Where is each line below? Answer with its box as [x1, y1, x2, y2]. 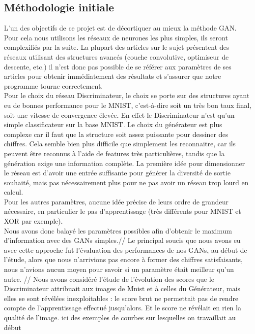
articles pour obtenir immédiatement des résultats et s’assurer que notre [4, 71, 221, 81]
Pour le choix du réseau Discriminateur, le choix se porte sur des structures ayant [4, 90, 250, 100]
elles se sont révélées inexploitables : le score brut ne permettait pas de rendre [4, 293, 239, 303]
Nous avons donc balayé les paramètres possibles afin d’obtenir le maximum [4, 225, 232, 235]
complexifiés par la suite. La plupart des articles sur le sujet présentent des [4, 42, 229, 52]
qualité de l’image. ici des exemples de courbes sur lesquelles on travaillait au [4, 312, 236, 323]
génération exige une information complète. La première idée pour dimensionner [4, 158, 245, 168]
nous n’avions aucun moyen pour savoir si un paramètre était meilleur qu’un [4, 264, 234, 274]
